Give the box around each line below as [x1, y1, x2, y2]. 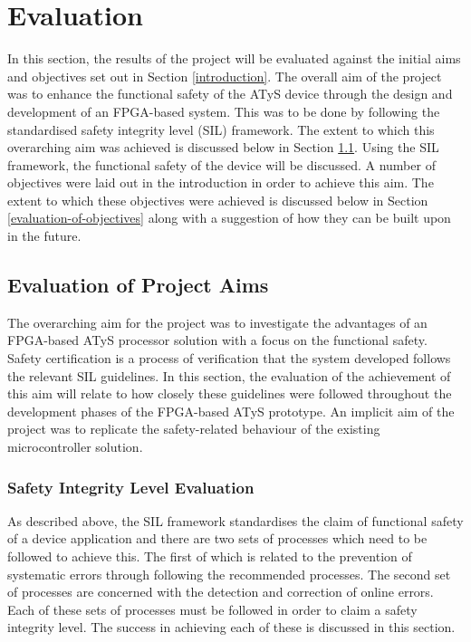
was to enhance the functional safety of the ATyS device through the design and [7, 84, 453, 103]
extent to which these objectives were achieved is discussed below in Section [7, 190, 428, 209]
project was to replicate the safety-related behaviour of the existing [7, 419, 380, 438]
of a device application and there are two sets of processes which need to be [7, 529, 428, 548]
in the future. [7, 226, 82, 245]
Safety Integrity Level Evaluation [7, 475, 255, 498]
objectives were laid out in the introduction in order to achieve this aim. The [7, 173, 434, 192]
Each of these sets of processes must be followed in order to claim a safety [7, 599, 418, 618]
